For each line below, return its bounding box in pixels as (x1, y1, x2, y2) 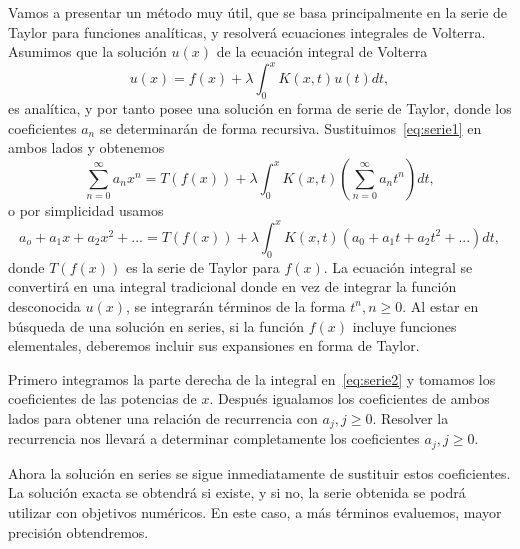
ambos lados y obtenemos (8, 137, 165, 158)
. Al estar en (402, 295, 479, 316)
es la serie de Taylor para (125, 256, 280, 277)
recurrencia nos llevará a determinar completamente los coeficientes (8, 428, 420, 449)
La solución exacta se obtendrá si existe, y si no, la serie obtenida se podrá (8, 482, 466, 503)
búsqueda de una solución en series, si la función (8, 315, 304, 336)
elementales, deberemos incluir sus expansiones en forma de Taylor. (8, 335, 420, 356)
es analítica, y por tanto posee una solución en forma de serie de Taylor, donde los (8, 98, 512, 119)
